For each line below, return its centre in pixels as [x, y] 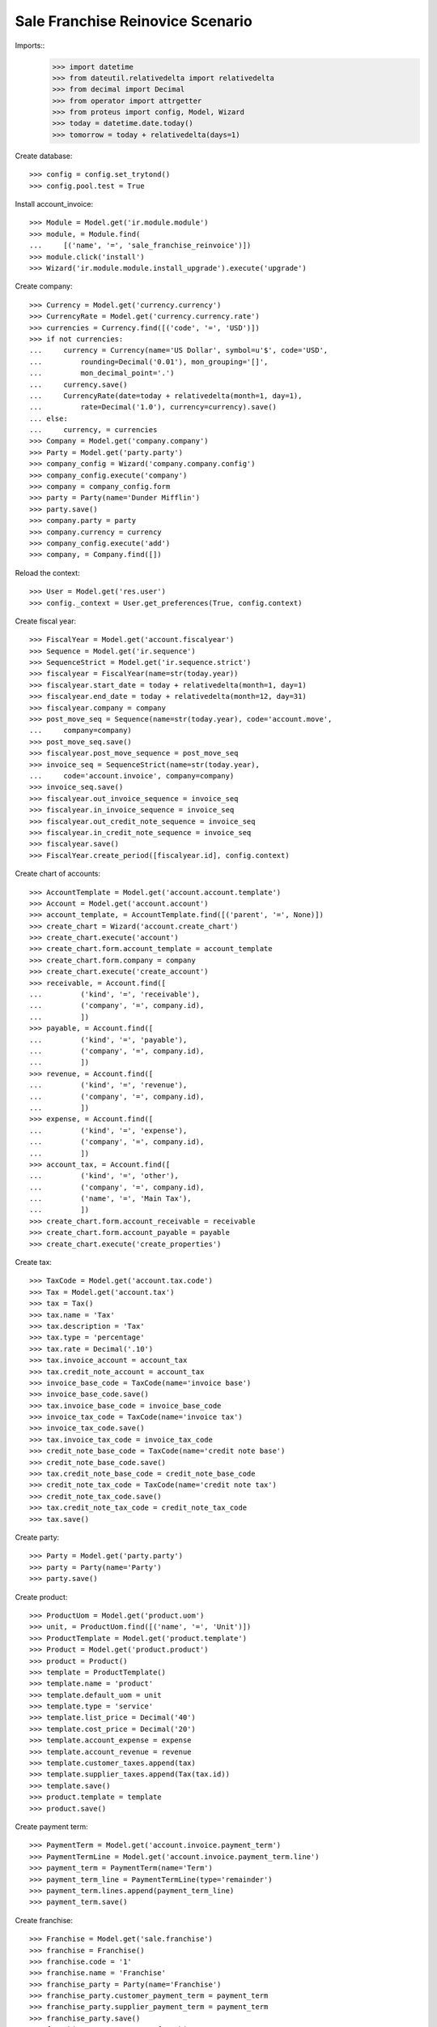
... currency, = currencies [93, 430]
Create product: [41, 1596]
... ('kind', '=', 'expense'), [108, 1130]
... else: [49, 418]
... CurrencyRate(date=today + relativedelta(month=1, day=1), [166, 396]
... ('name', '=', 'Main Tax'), [110, 1199]
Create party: [37, 1537]
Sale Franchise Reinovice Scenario [134, 21]
